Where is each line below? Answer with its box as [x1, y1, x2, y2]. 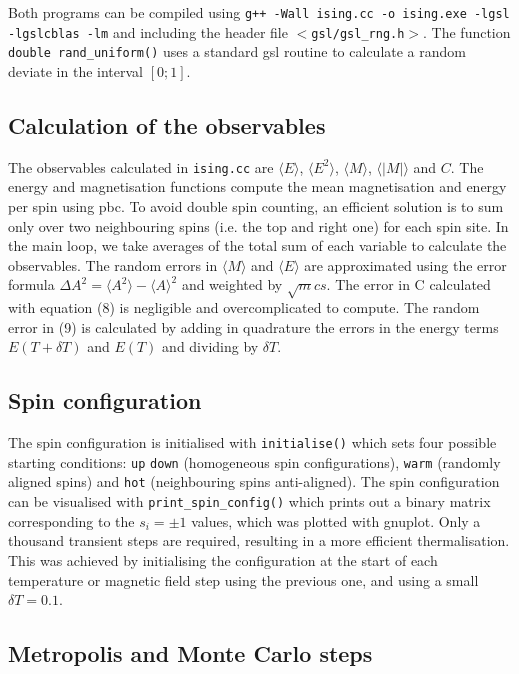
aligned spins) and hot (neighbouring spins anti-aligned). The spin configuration [8, 471, 500, 492]
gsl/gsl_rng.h [311, 26, 405, 41]
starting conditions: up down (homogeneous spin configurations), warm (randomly [8, 451, 501, 472]
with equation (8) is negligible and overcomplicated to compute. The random [8, 297, 480, 318]
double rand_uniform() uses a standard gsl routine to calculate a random [8, 41, 466, 62]
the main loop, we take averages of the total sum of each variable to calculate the [8, 235, 507, 256]
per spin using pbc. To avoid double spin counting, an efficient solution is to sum [8, 196, 504, 217]
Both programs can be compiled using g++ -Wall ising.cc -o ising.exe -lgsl [8, 2, 510, 22]
